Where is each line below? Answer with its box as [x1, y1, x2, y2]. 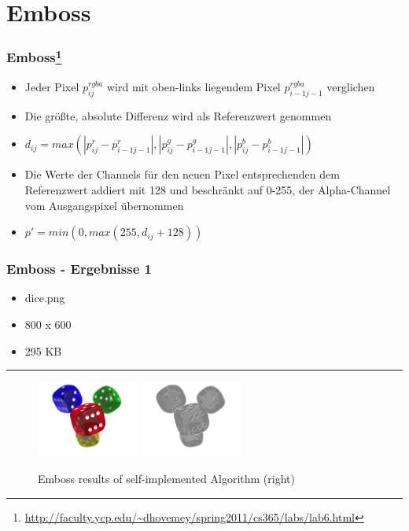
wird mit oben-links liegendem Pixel [106, 79, 281, 95]
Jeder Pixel [24, 79, 79, 95]
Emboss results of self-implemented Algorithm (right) [38, 470, 295, 487]
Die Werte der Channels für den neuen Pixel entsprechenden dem [24, 166, 340, 183]
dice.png [24, 289, 65, 306]
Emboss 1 [6, 46, 62, 67]
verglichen [326, 79, 375, 95]
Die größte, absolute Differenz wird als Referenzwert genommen [24, 107, 332, 124]
